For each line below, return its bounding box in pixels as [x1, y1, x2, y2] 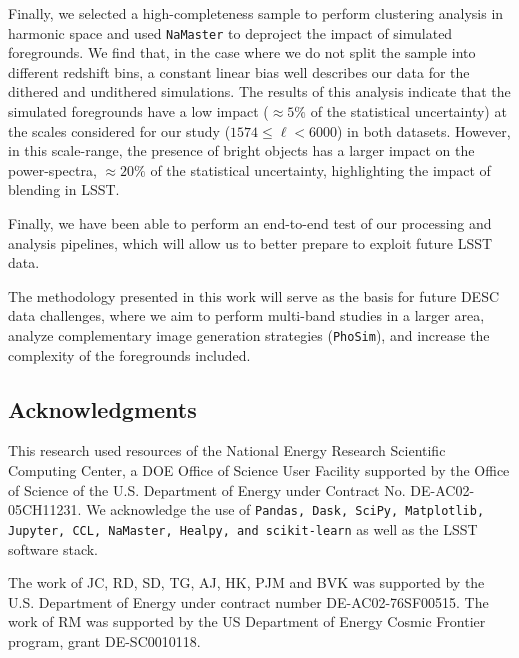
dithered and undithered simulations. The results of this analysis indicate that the [8, 81, 511, 102]
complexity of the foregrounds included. [8, 344, 251, 365]
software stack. [8, 538, 99, 559]
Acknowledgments [8, 393, 197, 424]
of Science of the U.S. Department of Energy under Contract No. [8, 479, 406, 500]
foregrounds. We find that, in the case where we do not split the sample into [8, 42, 476, 63]
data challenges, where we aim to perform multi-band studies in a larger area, [8, 305, 485, 326]
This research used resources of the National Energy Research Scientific [8, 440, 446, 461]
